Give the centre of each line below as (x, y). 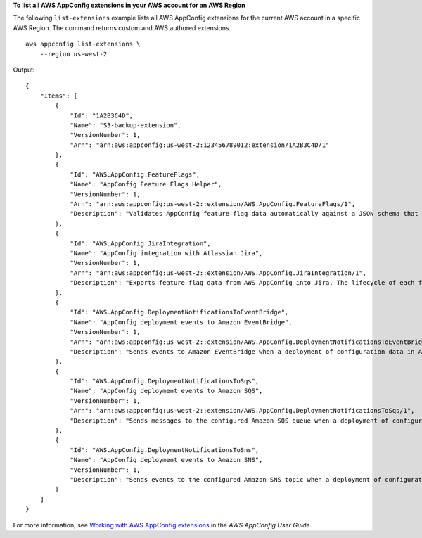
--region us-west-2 (73, 54)
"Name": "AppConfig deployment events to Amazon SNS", (166, 460)
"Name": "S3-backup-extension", (126, 125)
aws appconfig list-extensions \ (83, 44)
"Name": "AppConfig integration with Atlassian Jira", (166, 253)
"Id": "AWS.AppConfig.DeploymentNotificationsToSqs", (165, 381)
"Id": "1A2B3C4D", (102, 115)
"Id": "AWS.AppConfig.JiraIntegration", (140, 243)
